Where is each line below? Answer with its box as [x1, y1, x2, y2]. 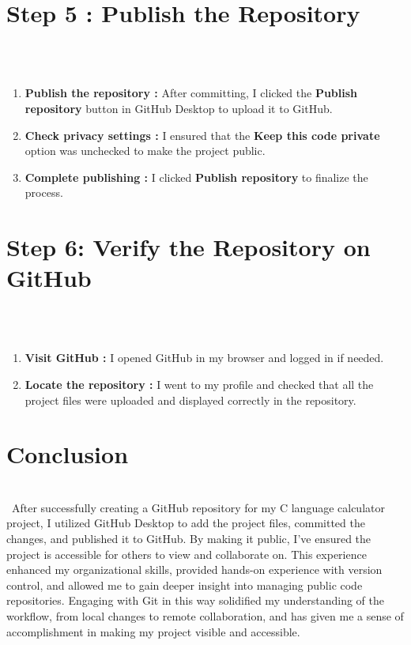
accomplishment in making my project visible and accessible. [6, 623, 300, 639]
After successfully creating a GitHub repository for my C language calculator [11, 499, 385, 515]
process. [25, 184, 63, 201]
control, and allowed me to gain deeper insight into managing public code [6, 576, 363, 593]
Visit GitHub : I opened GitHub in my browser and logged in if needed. [25, 349, 384, 366]
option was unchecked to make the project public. [25, 142, 266, 159]
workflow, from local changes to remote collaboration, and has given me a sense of [6, 608, 404, 624]
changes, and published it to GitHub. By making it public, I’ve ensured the [6, 530, 371, 547]
